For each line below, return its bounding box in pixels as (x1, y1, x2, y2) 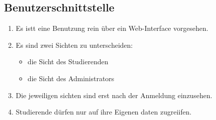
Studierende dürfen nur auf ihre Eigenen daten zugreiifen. (15, 107, 192, 117)
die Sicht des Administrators (27, 73, 114, 83)
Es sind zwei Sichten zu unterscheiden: (15, 39, 133, 50)
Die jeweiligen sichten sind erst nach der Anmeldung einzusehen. (15, 90, 213, 100)
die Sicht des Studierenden (27, 56, 108, 67)
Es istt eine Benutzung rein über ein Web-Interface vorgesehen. (15, 23, 209, 33)
